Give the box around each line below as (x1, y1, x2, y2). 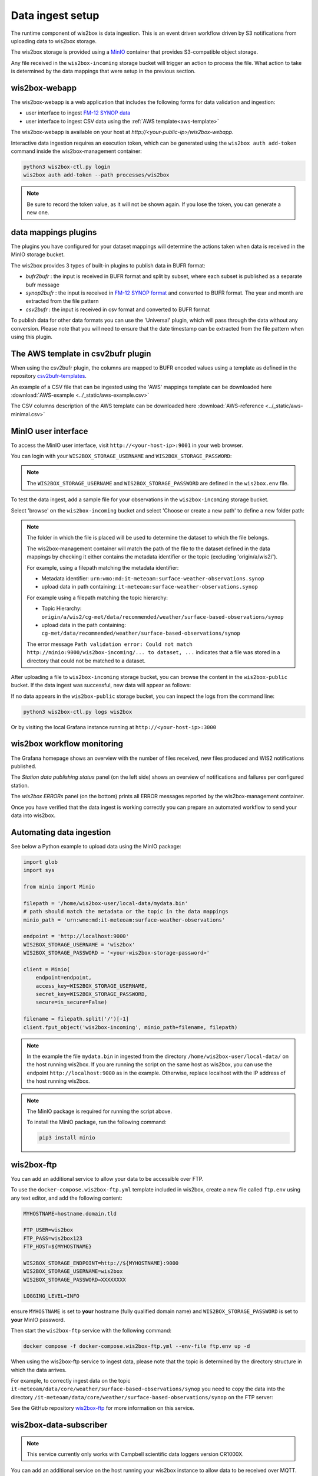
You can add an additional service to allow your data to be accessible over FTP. (11, 1175, 204, 1182)
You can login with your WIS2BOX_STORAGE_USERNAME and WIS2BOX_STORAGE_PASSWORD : (11, 452, 232, 460)
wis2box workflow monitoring (11, 739, 124, 749)
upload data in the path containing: (41, 621, 127, 628)
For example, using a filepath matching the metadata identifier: (26, 564, 179, 571)
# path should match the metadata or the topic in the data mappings (23, 908, 228, 915)
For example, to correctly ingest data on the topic (11, 1377, 131, 1384)
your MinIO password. (11, 1316, 65, 1323)
